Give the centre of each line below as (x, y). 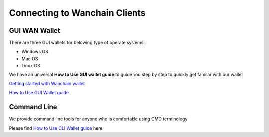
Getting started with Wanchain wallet (47, 84)
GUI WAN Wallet (35, 31)
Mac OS (30, 58)
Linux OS (31, 66)
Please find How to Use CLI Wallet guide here (56, 128)
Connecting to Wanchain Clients (77, 13)
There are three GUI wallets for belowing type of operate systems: (77, 43)
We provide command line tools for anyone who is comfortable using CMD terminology (98, 119)
